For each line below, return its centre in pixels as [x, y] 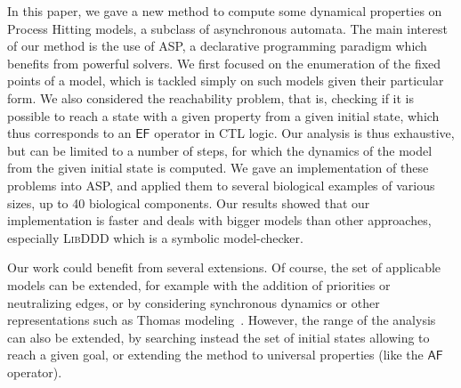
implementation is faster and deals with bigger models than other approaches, [219, 220]
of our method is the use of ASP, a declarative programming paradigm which [217, 46]
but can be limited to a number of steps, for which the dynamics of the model [220, 150]
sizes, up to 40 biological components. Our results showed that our [189, 202]
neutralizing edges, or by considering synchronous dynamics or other [194, 302]
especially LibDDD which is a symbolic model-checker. [155, 237]
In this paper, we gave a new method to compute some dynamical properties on [225, 11]
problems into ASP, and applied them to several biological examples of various [221, 185]
